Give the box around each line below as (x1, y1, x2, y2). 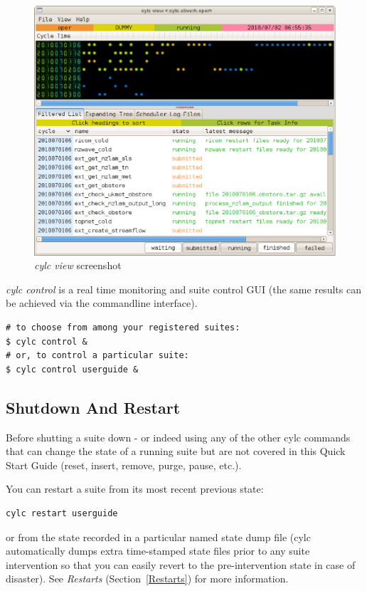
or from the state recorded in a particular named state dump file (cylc (6, 529, 311, 544)
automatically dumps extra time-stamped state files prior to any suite (6, 543, 310, 558)
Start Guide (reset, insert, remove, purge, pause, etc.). (6, 457, 242, 472)
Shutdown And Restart (6, 396, 181, 418)
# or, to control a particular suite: (6, 350, 189, 361)
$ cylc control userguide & (6, 364, 139, 375)
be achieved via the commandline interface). (6, 295, 198, 310)
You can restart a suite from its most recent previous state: (6, 481, 264, 496)
